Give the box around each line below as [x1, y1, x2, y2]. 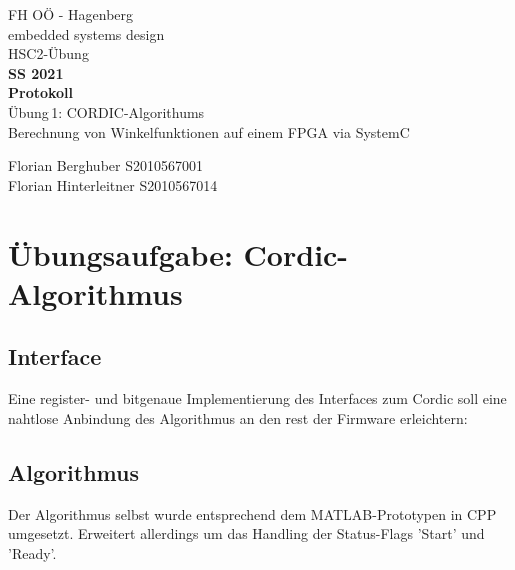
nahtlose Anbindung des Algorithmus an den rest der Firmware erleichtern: [8, 407, 468, 428]
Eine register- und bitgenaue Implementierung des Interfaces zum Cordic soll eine [8, 388, 507, 409]
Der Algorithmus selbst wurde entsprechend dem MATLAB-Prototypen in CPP [8, 503, 497, 524]
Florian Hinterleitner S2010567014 [8, 174, 218, 195]
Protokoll [8, 82, 74, 103]
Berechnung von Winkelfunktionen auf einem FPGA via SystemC [8, 121, 410, 142]
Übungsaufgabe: [8, 233, 233, 274]
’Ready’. [8, 542, 57, 563]
